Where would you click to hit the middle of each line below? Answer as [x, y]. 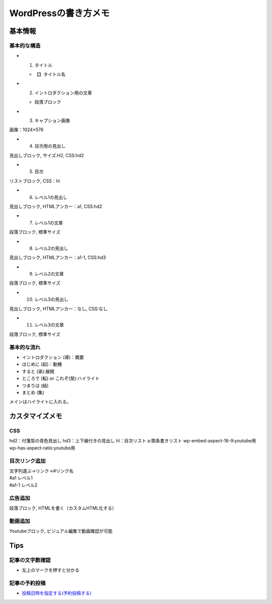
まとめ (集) [33, 392]
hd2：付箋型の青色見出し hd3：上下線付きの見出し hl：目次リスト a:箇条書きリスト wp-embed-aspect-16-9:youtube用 [133, 441]
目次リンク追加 [27, 461]
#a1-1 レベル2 [23, 485]
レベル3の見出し [51, 299]
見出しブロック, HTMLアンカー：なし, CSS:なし [58, 309]
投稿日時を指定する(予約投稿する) [57, 593]
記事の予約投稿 [27, 583]
